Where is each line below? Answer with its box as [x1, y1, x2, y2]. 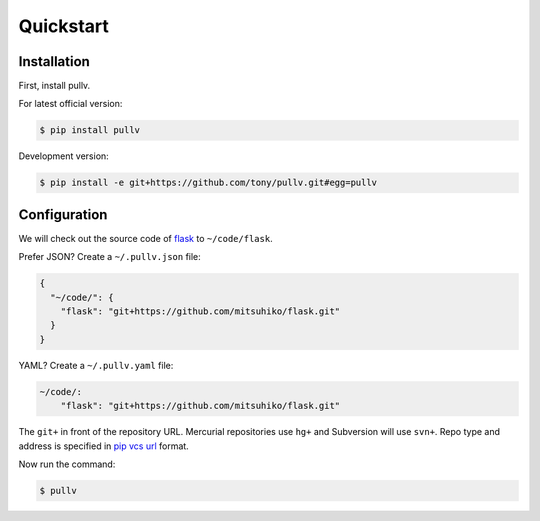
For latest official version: [18, 98, 123, 110]
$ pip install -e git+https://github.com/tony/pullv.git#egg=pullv [39, 177, 378, 189]
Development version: [18, 150, 109, 162]
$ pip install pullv [39, 125, 140, 136]
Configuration [18, 206, 108, 223]
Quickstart [18, 15, 110, 37]
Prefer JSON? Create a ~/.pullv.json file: [18, 251, 202, 263]
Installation [18, 53, 90, 70]
